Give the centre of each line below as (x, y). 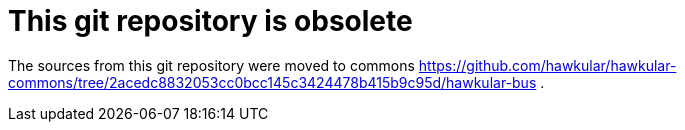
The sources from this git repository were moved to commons (211, 65)
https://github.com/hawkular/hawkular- (547, 65)
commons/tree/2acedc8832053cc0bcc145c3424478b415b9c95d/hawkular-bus (272, 82)
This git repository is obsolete (210, 21)
